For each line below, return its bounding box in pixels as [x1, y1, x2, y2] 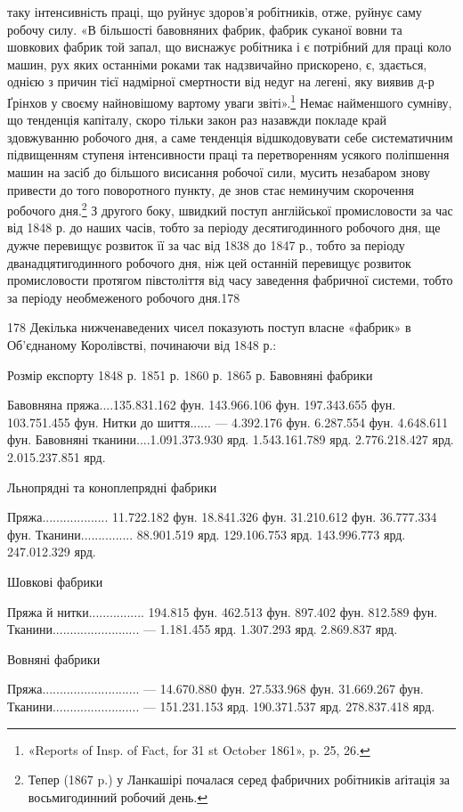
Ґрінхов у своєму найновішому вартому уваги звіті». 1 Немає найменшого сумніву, [7, 90, 452, 111]
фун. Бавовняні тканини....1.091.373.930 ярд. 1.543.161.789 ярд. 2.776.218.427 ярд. [7, 430, 454, 449]
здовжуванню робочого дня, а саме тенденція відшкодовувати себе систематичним [7, 127, 453, 146]
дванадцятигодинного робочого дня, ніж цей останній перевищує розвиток [7, 253, 411, 272]
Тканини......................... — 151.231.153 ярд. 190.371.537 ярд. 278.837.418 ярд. [7, 696, 435, 715]
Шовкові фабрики [7, 572, 103, 590]
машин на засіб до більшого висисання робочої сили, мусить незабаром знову [7, 163, 431, 181]
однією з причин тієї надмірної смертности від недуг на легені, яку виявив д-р [7, 72, 435, 91]
